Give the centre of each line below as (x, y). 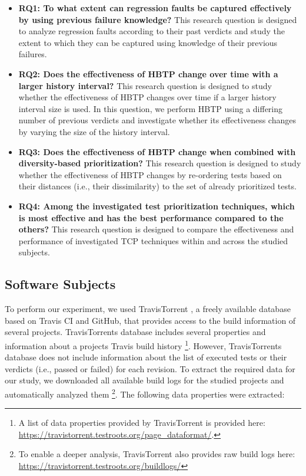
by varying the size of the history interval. (94, 131)
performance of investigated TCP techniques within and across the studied (153, 240)
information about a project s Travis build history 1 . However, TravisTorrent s (143, 344)
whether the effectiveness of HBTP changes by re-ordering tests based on (150, 174)
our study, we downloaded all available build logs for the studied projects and (144, 380)
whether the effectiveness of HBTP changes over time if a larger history (147, 97)
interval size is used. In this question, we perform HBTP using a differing (151, 108)
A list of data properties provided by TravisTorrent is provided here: (142, 423)
